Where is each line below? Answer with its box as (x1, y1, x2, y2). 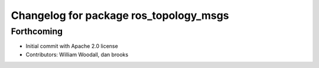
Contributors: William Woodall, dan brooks (25, 51, 129, 58)
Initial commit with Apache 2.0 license (25, 43, 118, 50)
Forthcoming (11, 26, 63, 37)
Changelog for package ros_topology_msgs (11, 9, 230, 22)
